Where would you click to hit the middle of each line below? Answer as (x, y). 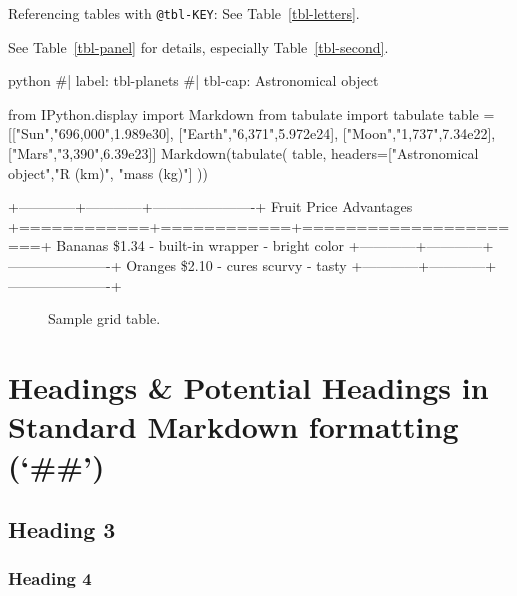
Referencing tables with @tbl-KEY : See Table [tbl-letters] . (184, 13)
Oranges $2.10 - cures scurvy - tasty (236, 265)
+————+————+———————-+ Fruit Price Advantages (210, 206)
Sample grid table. (104, 318)
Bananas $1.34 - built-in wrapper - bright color (200, 245)
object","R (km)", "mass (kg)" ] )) (108, 172)
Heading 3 (62, 528)
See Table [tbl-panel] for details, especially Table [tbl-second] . (198, 46)
